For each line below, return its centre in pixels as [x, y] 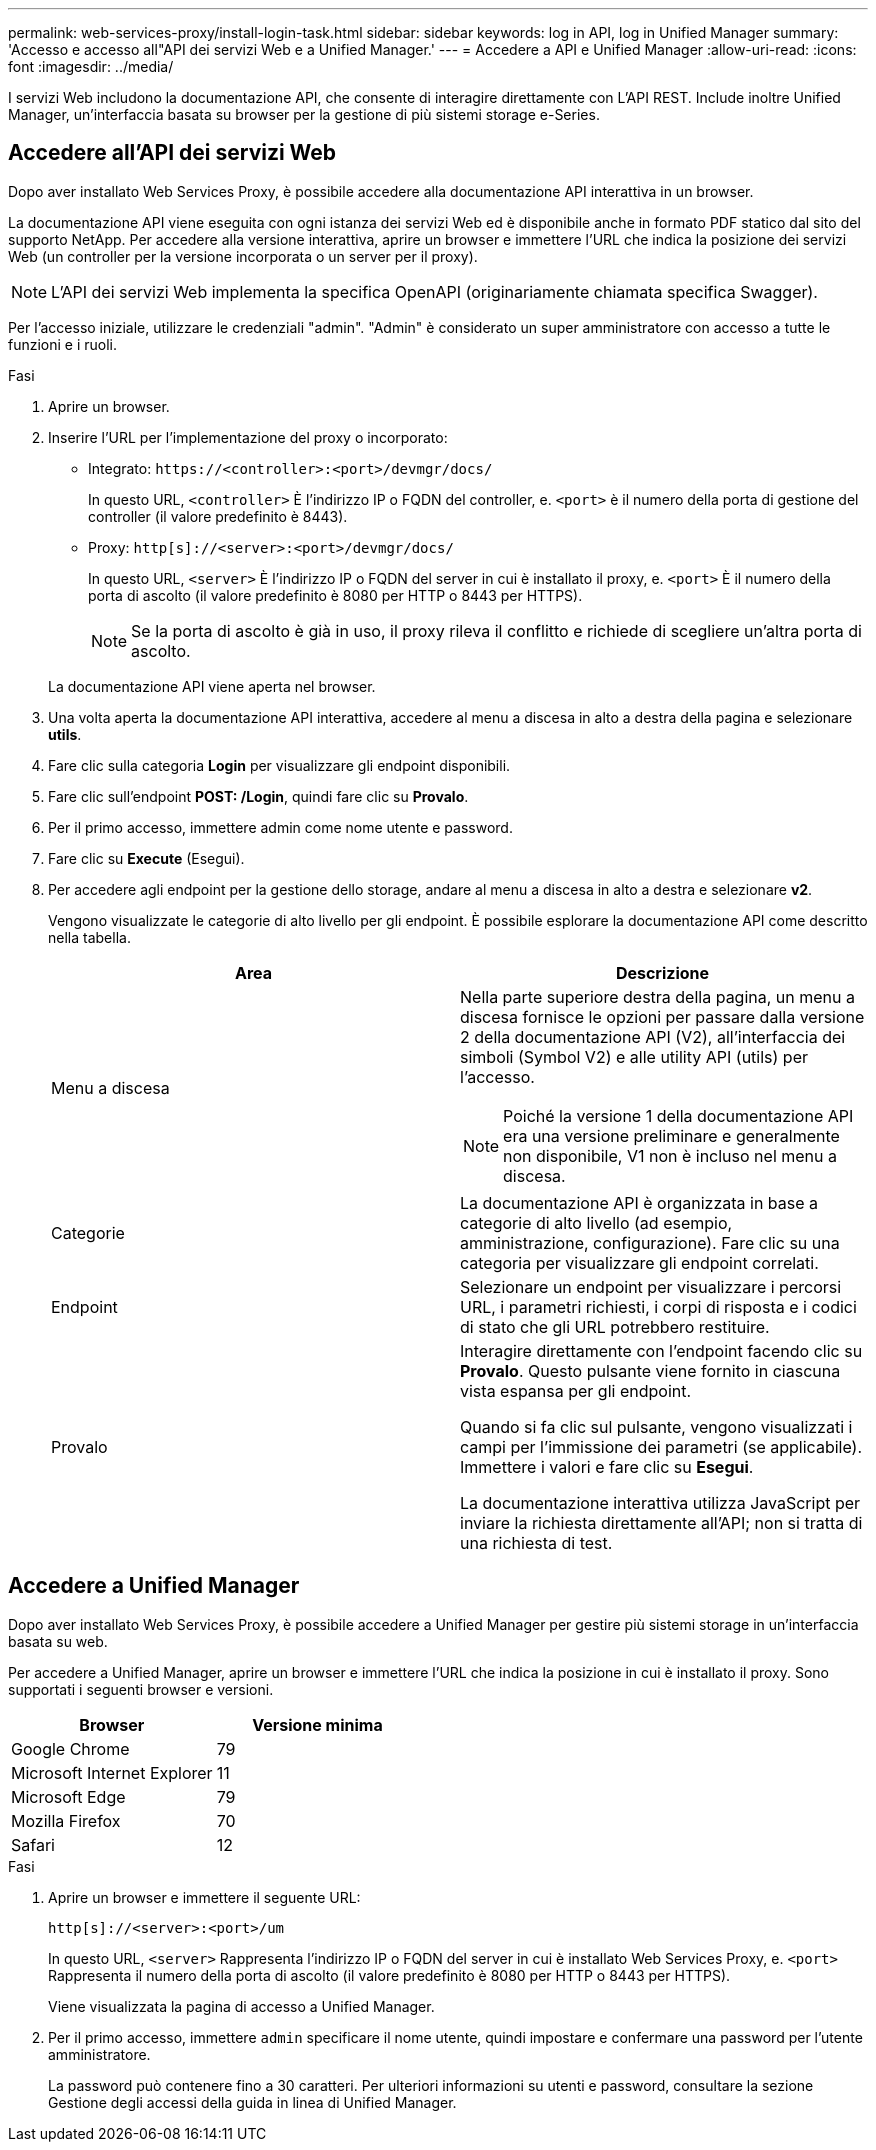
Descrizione [662, 972]
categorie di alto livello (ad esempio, [596, 1222]
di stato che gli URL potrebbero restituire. [615, 1326]
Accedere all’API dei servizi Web [172, 153]
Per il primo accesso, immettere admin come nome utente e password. [280, 827]
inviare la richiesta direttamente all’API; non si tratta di [661, 1522]
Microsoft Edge [68, 1796]
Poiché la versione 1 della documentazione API [678, 1115]
